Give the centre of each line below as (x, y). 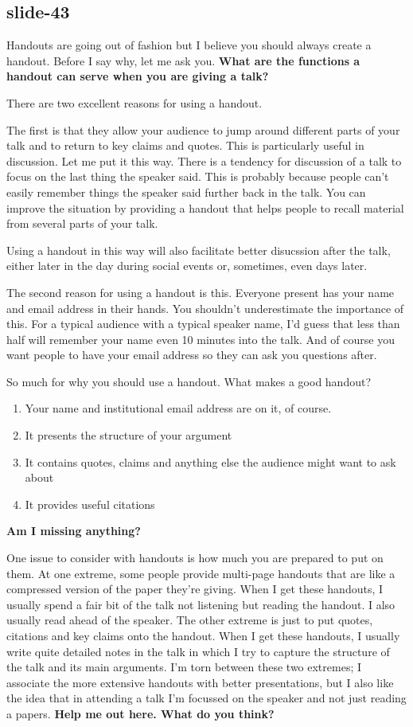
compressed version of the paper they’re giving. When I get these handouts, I (195, 589)
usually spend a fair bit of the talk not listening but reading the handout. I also (201, 604)
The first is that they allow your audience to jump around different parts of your (203, 129)
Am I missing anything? (74, 531)
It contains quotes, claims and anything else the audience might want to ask (210, 461)
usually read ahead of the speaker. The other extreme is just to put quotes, (190, 620)
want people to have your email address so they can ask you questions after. (192, 355)
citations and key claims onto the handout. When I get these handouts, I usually (203, 636)
